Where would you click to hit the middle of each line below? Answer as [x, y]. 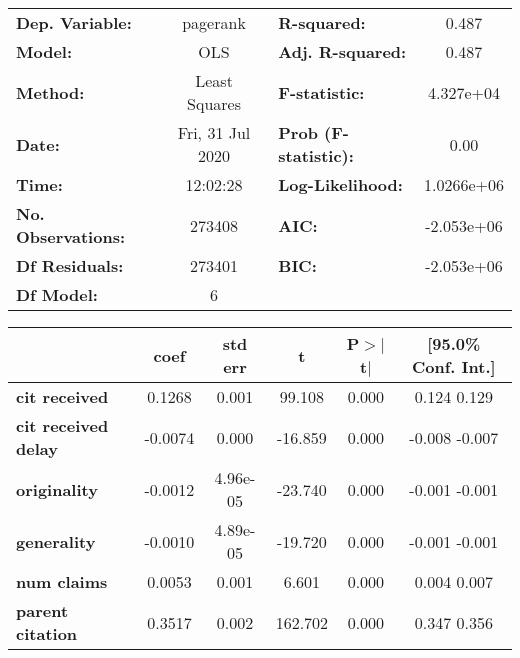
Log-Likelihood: [340, 184]
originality [57, 489]
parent [42, 610]
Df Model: [57, 294]
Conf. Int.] [454, 366]
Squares [214, 103]
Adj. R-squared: [342, 51]
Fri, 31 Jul [214, 132]
